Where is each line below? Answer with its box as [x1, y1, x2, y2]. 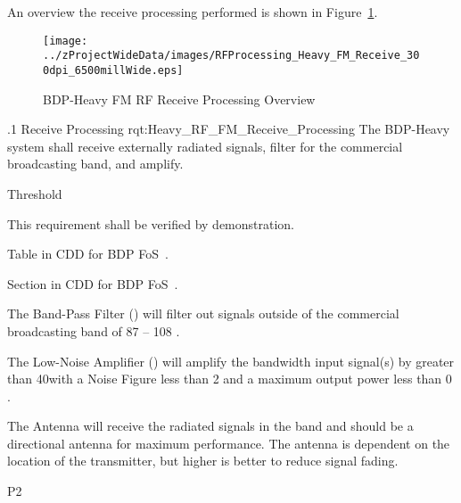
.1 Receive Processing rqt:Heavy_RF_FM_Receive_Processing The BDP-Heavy [7, 120, 450, 138]
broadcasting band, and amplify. [7, 154, 184, 173]
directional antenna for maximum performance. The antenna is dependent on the [7, 433, 450, 452]
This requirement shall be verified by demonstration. [7, 214, 295, 233]
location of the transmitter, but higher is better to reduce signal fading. [7, 451, 399, 470]
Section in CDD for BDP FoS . [7, 274, 178, 293]
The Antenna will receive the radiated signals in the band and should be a [7, 416, 414, 435]
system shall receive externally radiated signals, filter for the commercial [7, 136, 403, 155]
